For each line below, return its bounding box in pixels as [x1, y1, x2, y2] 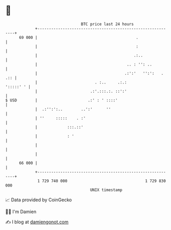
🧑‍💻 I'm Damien [5, 208, 37, 215]
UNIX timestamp [90, 187, 123, 193]
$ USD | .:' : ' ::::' [5, 97, 118, 103]
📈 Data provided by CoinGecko [5, 197, 72, 203]
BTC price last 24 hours [81, 22, 134, 27]
